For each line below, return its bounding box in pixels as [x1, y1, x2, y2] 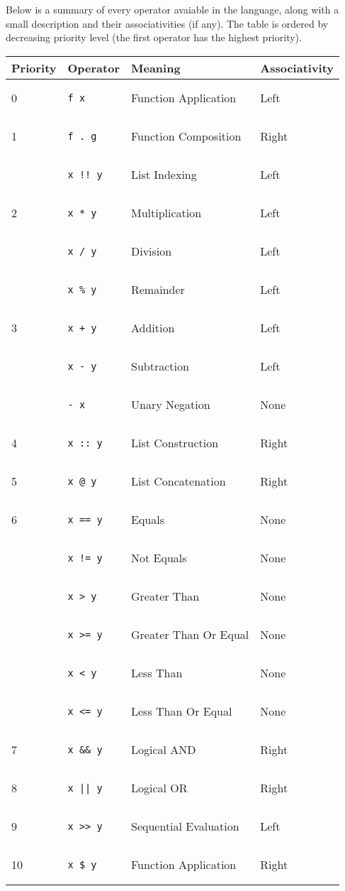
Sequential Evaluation [130, 818, 239, 835]
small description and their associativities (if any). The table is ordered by [6, 16, 329, 31]
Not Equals [130, 550, 187, 567]
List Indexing [130, 166, 197, 183]
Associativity [260, 59, 334, 76]
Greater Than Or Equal [130, 626, 249, 643]
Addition [130, 319, 175, 337]
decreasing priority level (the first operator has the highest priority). [6, 30, 302, 45]
